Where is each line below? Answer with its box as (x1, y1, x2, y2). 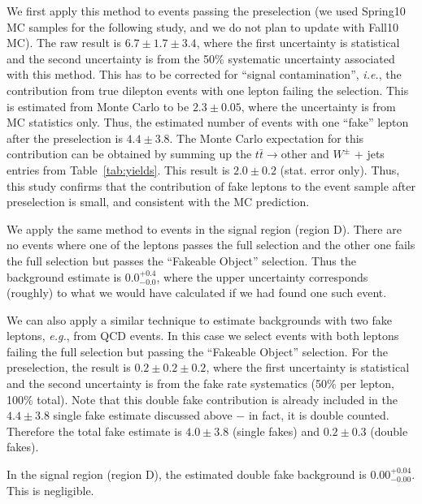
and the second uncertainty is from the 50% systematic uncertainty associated (7, 50, 395, 67)
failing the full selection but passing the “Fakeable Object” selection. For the (7, 342, 388, 360)
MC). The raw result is (7, 34, 121, 51)
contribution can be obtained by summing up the (7, 145, 252, 162)
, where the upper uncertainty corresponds (156, 268, 368, 285)
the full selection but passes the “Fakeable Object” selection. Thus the (7, 252, 356, 269)
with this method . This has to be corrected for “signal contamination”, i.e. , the (7, 66, 402, 83)
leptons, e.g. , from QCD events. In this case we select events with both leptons (7, 327, 399, 344)
